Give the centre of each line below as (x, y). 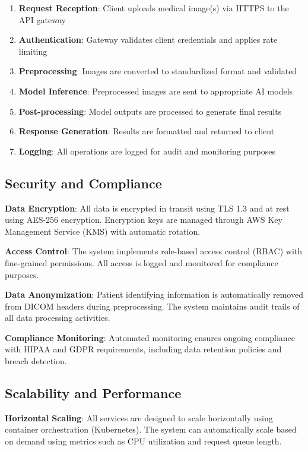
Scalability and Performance (93, 393)
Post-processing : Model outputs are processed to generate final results (150, 111)
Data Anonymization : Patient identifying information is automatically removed (154, 294)
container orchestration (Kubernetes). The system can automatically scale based (151, 429)
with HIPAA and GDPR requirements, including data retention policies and (143, 349)
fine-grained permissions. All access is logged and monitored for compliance (142, 262)
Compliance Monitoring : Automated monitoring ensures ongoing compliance (150, 337)
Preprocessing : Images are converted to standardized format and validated (158, 71)
